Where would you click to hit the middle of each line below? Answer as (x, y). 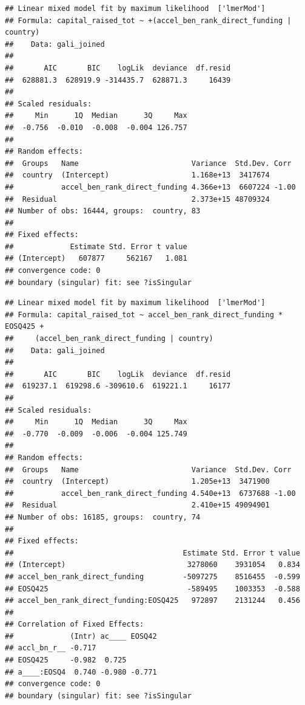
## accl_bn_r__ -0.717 (51, 648)
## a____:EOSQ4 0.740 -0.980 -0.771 (81, 672)
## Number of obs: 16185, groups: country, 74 (103, 517)
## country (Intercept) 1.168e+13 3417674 (137, 175)
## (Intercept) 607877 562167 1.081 (96, 259)
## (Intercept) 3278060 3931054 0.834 (152, 565)
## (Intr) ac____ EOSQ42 (81, 636)
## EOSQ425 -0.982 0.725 (66, 660)
